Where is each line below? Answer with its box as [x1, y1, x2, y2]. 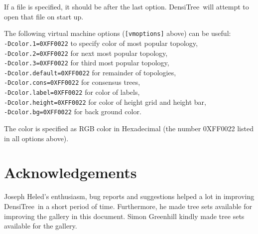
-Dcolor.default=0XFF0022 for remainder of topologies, [4, 67, 176, 77]
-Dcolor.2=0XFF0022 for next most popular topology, [4, 47, 168, 58]
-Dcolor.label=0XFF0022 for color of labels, [4, 87, 140, 97]
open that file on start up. [4, 11, 84, 21]
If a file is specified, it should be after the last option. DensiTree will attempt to [4, 1, 249, 11]
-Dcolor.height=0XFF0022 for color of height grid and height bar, [4, 96, 206, 107]
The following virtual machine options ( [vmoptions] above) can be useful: [4, 28, 231, 38]
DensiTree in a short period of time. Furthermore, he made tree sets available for [4, 201, 252, 211]
